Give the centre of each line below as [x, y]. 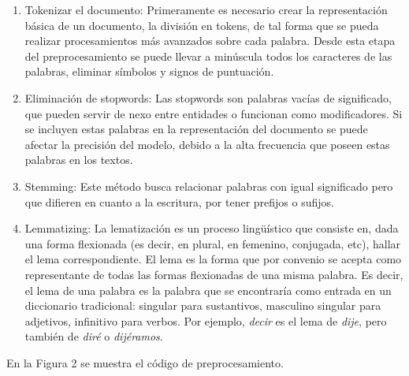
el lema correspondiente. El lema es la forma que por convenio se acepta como [213, 259]
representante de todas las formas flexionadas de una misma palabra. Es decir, [214, 274]
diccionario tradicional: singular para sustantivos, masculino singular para [203, 305]
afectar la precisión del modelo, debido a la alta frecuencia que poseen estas [207, 144]
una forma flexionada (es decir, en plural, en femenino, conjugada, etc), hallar [213, 243]
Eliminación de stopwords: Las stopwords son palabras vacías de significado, [208, 97]
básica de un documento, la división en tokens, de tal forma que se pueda [202, 25]
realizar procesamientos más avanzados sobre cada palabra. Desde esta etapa [210, 41]
